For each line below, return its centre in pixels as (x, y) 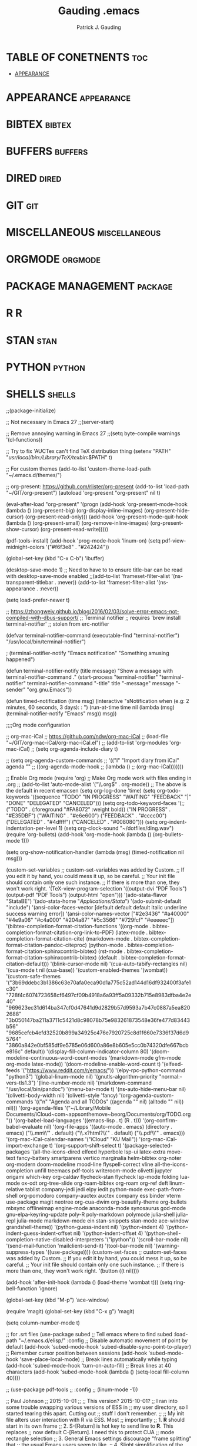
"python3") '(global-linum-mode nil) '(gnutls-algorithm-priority (82, 1076)
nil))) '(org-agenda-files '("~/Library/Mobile (59, 1107)
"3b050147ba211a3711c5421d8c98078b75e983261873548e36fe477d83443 (98, 1020)
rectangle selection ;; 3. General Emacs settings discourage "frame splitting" (99, 1438)
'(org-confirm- (160, 1120)
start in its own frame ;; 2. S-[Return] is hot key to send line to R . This (90, 1426)
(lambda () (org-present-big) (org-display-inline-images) (74, 510)
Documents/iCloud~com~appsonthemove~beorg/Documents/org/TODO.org (98, 1114)
